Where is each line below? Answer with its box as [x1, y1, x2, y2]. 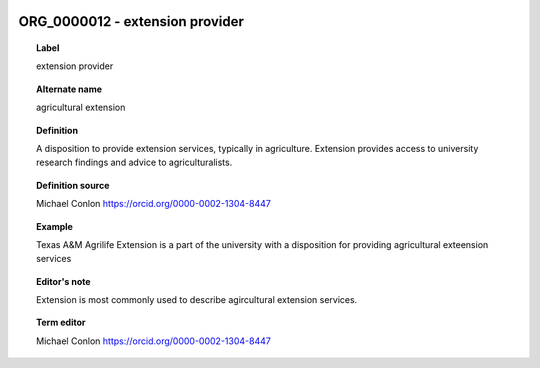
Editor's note [36, 275, 91, 287]
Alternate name [36, 83, 103, 95]
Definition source [36, 179, 110, 191]
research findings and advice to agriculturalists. [36, 156, 233, 169]
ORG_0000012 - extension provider [18, 13, 245, 30]
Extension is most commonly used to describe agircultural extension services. [36, 294, 358, 306]
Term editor [36, 316, 86, 329]
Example [36, 220, 74, 232]
